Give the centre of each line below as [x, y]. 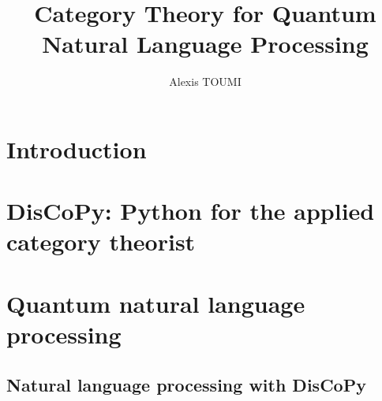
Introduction [77, 149]
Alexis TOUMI [205, 82]
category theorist [101, 241]
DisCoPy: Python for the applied [191, 211]
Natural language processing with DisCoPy [186, 384]
